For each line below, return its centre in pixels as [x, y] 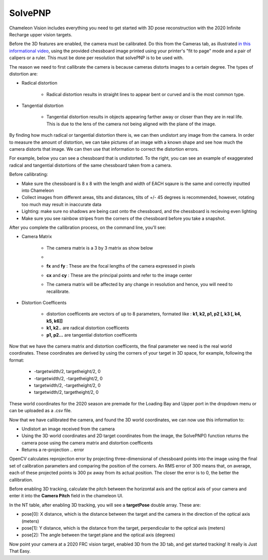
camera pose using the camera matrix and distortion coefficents [87, 443]
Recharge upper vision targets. [41, 34]
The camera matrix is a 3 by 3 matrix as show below [100, 248]
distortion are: [24, 74]
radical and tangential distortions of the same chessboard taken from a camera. [91, 165]
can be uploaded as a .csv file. [40, 411]
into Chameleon [38, 190]
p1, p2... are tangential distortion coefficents [92, 335]
